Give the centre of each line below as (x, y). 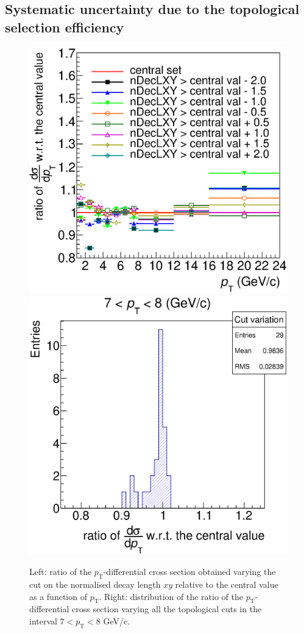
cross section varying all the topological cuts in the (167, 609)
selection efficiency (65, 27)
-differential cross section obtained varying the (189, 572)
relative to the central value (227, 584)
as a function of (58, 596)
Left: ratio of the (61, 572)
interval (43, 621)
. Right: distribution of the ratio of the (171, 596)
